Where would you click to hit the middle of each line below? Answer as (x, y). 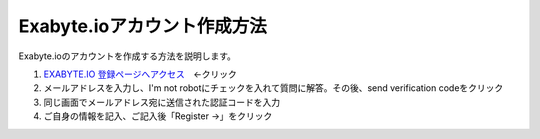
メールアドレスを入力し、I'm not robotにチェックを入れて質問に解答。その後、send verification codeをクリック (273, 88)
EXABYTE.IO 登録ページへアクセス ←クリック (140, 74)
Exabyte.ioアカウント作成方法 (142, 26)
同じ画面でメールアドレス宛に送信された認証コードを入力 (161, 102)
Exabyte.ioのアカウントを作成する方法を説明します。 (127, 56)
